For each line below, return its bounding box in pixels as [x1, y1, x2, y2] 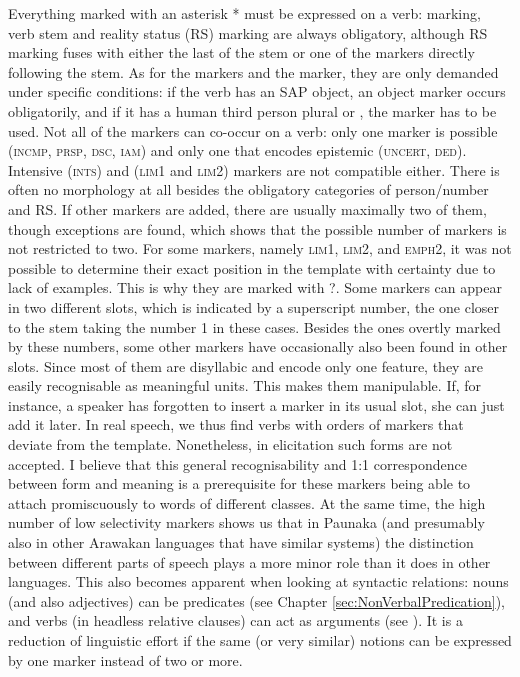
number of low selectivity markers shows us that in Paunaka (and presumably [8, 512, 485, 533]
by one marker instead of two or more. [8, 649, 243, 670]
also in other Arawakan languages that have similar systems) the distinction [8, 532, 474, 553]
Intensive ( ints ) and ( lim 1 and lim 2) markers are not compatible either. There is [8, 159, 500, 180]
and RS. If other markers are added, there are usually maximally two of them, [8, 198, 487, 219]
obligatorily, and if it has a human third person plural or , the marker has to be [8, 100, 497, 121]
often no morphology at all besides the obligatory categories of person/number [8, 179, 489, 200]
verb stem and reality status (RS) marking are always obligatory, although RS [8, 22, 488, 43]
